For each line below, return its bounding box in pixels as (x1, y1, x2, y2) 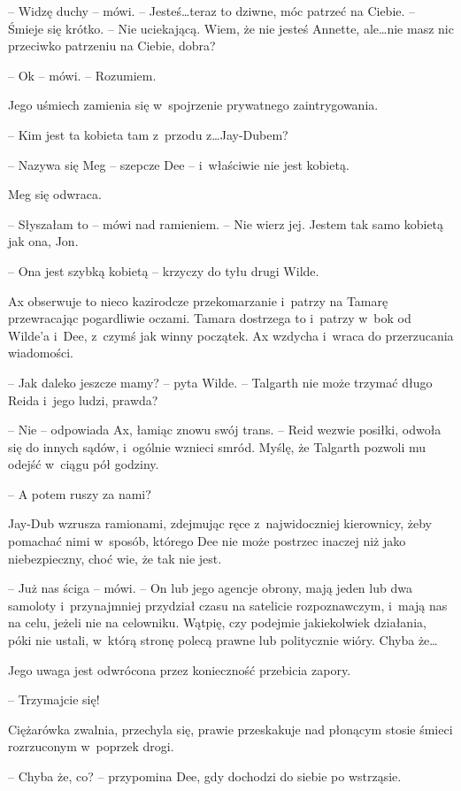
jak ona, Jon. (8, 232, 79, 250)
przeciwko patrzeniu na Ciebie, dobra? (8, 36, 216, 55)
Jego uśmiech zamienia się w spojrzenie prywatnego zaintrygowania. (8, 96, 379, 114)
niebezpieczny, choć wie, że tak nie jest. (8, 549, 222, 567)
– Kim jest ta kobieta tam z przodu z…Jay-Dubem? (8, 125, 288, 143)
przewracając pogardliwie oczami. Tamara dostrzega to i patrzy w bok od (8, 309, 411, 327)
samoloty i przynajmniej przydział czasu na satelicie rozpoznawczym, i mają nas (8, 595, 448, 614)
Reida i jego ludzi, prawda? (8, 390, 158, 409)
